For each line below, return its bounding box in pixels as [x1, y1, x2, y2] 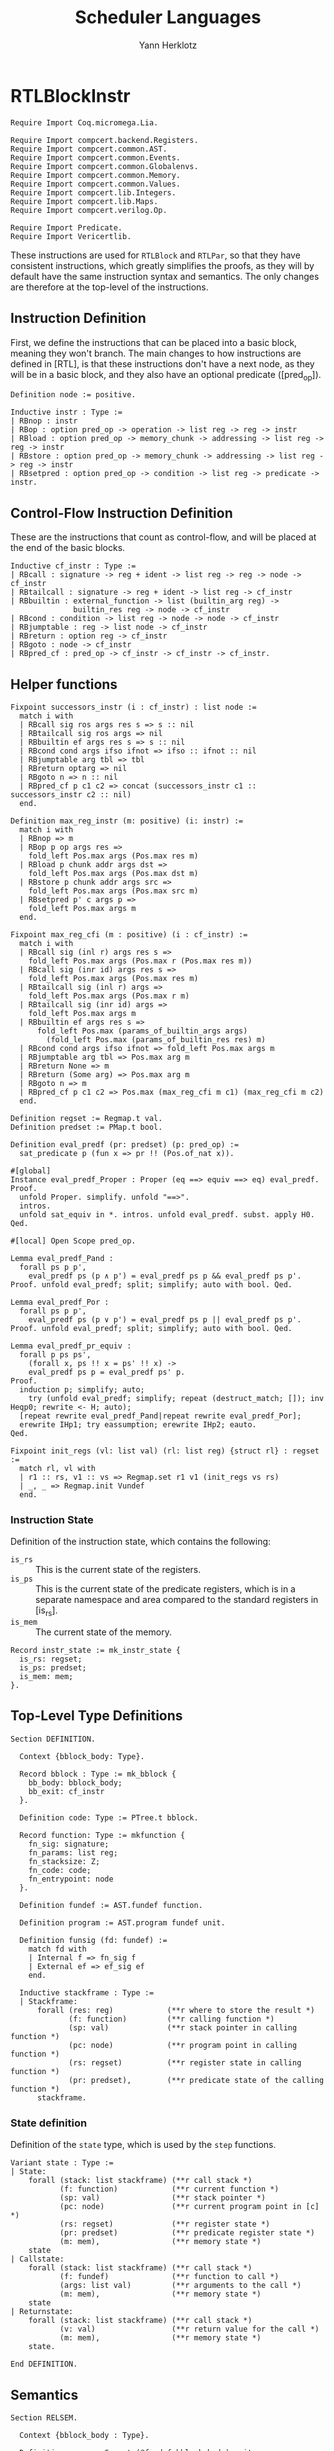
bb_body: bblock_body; [28, 1777, 123, 1788]
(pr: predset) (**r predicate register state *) [59, 2228, 315, 2238]
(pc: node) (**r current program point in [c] [59, 2202, 320, 2212]
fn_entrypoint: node [28, 1874, 114, 1884]
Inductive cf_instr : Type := [10, 561, 137, 571]
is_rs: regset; [19, 1654, 83, 1665]
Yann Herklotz [138, 39, 198, 51]
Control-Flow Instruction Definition [10, 504, 233, 521]
